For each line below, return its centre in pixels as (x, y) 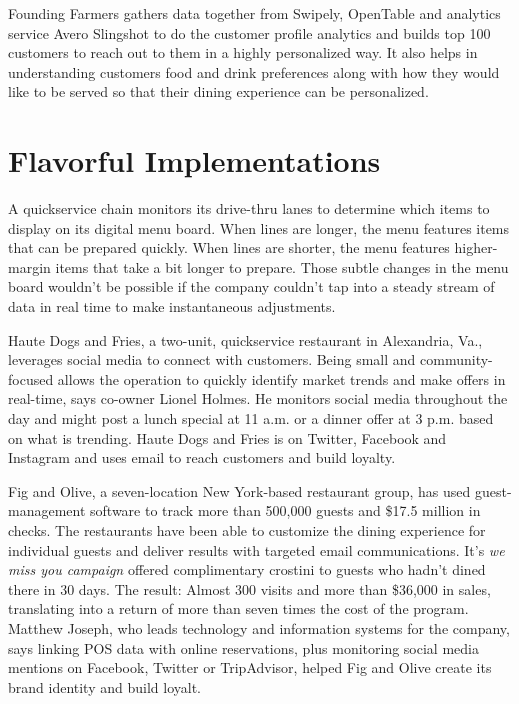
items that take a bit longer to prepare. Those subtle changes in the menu (282, 266)
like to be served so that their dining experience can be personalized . (218, 91)
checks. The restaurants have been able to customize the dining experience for (247, 530)
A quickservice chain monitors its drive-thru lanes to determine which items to (249, 208)
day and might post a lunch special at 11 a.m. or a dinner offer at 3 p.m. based (251, 418)
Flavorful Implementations (194, 160)
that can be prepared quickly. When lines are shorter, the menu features (229, 247)
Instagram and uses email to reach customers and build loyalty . (202, 457)
